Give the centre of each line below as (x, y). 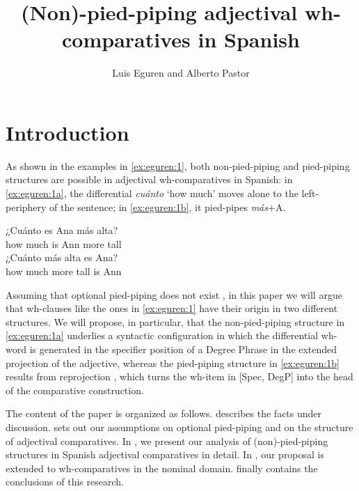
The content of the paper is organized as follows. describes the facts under (164, 413)
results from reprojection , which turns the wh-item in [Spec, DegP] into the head (179, 376)
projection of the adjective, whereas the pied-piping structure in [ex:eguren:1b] (173, 363)
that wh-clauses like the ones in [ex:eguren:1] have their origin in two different (172, 308)
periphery (26, 206)
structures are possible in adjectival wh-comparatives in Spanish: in (149, 179)
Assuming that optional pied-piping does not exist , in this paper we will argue (174, 294)
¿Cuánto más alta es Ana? (62, 257)
